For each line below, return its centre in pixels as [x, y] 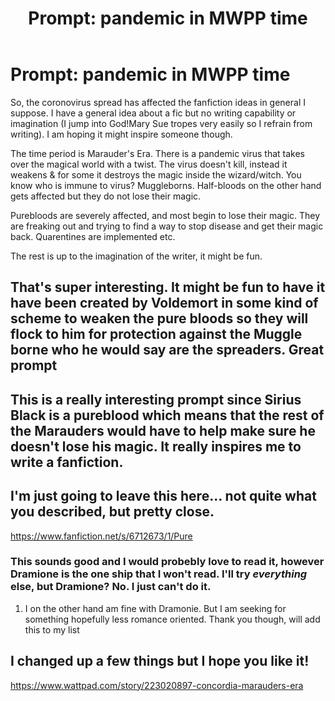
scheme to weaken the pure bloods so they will [159, 318]
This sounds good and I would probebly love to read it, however [167, 562]
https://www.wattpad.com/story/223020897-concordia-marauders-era [157, 685]
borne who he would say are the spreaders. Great [167, 350]
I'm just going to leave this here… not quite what [163, 496]
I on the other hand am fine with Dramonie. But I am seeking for [155, 608]
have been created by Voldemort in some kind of [164, 303]
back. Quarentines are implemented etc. [93, 236]
